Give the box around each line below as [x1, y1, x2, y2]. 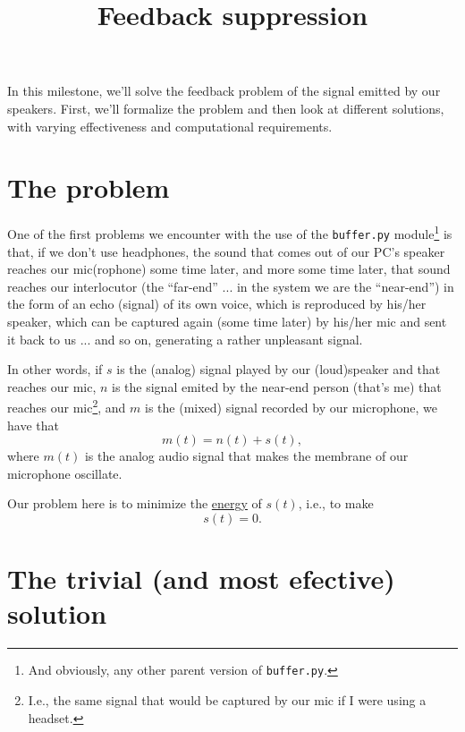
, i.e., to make [298, 494, 374, 513]
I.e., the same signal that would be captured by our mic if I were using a [28, 690, 427, 709]
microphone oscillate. [7, 464, 123, 482]
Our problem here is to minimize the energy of [7, 494, 262, 513]
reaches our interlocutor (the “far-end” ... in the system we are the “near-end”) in [7, 277, 454, 295]
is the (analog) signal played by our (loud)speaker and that [116, 360, 441, 379]
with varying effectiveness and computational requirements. [7, 116, 333, 135]
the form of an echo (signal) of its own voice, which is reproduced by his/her [7, 294, 427, 313]
